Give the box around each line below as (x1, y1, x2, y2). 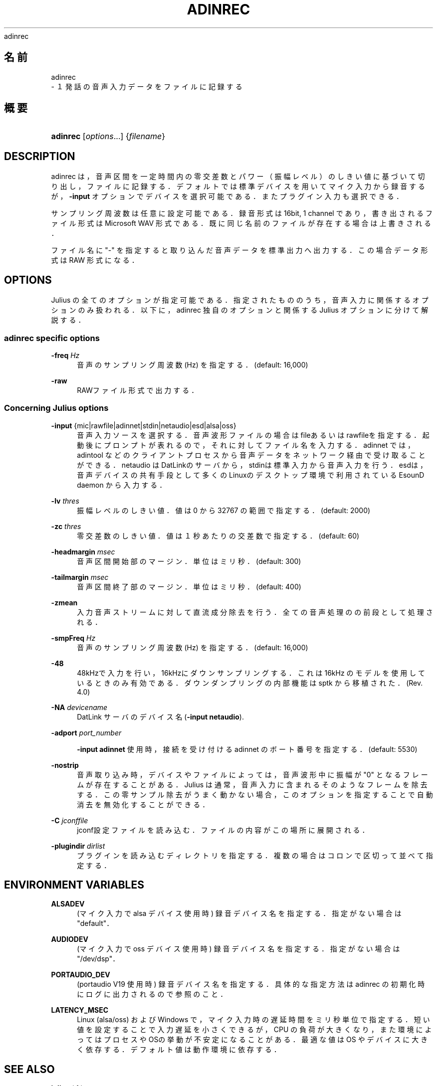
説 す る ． (51, 316, 85, 325)
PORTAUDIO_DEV (51, 970, 110, 979)
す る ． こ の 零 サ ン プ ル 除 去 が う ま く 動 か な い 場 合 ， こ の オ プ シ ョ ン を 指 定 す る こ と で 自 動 (77, 790, 433, 799)
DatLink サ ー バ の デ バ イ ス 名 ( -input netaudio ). (77, 712, 244, 721)
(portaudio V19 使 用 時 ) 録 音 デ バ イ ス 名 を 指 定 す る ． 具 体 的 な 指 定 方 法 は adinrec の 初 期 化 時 (77, 980, 425, 989)
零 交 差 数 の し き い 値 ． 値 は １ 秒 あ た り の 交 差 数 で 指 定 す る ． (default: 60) (77, 531, 360, 540)
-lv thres (51, 496, 79, 505)
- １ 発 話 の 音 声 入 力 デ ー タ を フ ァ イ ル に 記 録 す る (51, 82, 242, 91)
